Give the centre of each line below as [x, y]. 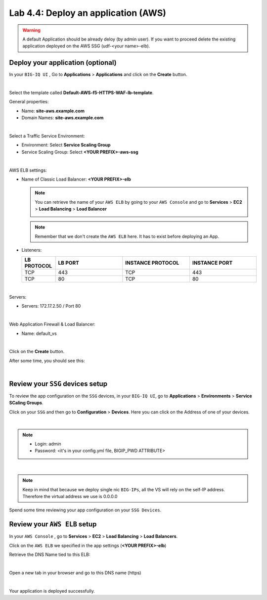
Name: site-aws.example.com [53, 111]
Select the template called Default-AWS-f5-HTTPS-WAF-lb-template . [81, 93]
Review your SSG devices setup [58, 384]
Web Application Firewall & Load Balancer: [52, 324]
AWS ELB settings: [28, 170]
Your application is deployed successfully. [52, 591]
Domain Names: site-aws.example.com [63, 118]
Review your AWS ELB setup [53, 524]
